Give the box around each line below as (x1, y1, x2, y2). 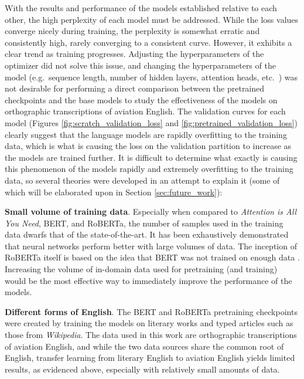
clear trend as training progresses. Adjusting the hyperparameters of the (5, 48, 264, 60)
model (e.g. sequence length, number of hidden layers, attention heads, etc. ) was (5, 70, 298, 83)
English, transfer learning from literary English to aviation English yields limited (5, 351, 295, 364)
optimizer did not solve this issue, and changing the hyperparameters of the (5, 59, 276, 71)
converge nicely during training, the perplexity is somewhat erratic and (5, 25, 260, 37)
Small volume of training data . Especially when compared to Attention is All (5, 205, 297, 218)
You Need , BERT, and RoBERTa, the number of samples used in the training (5, 216, 283, 229)
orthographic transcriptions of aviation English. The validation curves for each (5, 105, 286, 117)
